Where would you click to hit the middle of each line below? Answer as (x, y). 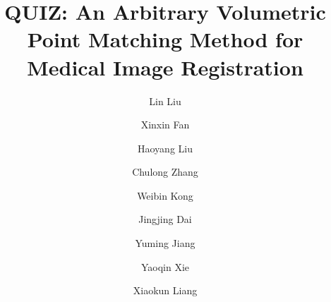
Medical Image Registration (165, 67)
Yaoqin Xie (165, 266)
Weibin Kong (165, 195)
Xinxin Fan (165, 125)
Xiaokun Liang (165, 290)
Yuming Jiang (165, 243)
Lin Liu (165, 101)
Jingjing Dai (165, 219)
